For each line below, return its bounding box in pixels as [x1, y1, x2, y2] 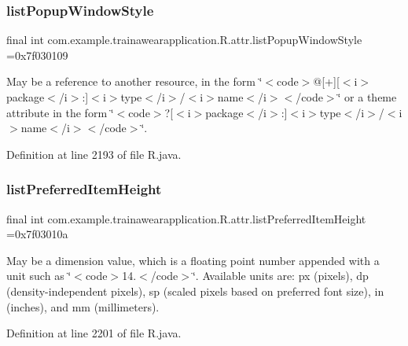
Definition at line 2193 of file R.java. [6, 145, 182, 162]
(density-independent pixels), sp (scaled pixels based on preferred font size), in [6, 282, 384, 299]
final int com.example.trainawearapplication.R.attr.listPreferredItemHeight [6, 210, 366, 226]
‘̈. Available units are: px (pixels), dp [192, 267, 369, 284]
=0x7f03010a [6, 226, 68, 242]
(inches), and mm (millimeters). [6, 298, 160, 315]
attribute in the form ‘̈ [6, 104, 114, 120]
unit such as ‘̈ [6, 267, 72, 284]
